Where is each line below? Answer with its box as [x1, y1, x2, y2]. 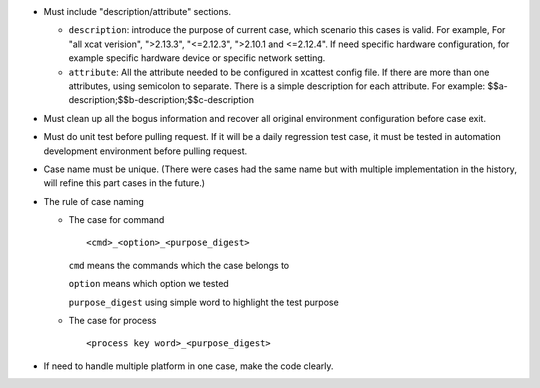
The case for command [68, 214, 165, 226]
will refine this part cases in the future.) [43, 177, 205, 189]
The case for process [68, 315, 157, 327]
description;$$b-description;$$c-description [68, 94, 255, 106]
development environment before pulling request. [43, 145, 248, 157]
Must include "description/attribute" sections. [43, 6, 232, 17]
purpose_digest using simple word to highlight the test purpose [68, 296, 339, 308]
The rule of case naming [43, 195, 145, 207]
